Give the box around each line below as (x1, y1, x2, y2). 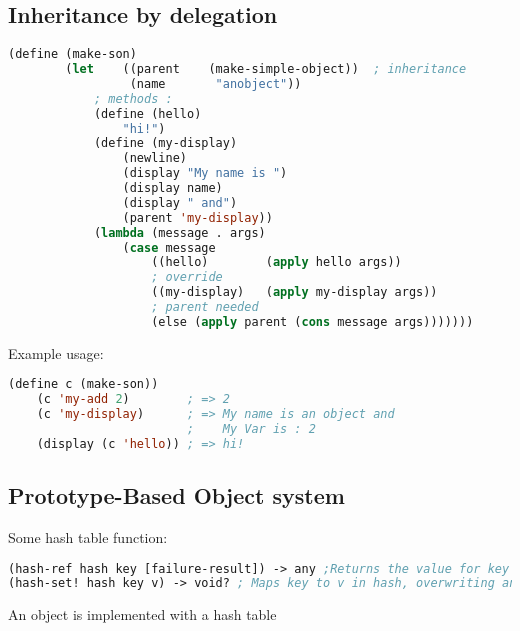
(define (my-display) (93, 136, 238, 151)
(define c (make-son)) (8, 377, 159, 392)
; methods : (93, 91, 173, 106)
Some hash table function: (8, 527, 168, 547)
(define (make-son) (8, 47, 137, 62)
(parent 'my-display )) (122, 210, 273, 225)
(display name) (122, 181, 223, 196)
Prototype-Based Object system (8, 480, 345, 511)
